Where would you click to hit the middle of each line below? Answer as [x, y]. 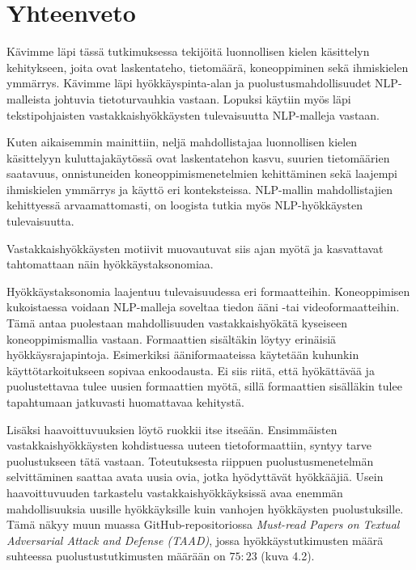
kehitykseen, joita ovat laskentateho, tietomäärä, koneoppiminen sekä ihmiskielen [208, 67]
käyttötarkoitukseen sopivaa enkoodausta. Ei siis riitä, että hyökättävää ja [191, 370]
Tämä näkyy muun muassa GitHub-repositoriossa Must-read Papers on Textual [203, 524]
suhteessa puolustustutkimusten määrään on [116, 556]
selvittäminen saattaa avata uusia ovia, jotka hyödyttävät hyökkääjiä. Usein [195, 477]
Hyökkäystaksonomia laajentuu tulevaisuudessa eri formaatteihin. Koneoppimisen [208, 291]
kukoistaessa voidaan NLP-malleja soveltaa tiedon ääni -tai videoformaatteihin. [203, 307]
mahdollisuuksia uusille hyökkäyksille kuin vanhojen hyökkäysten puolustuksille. [205, 508]
